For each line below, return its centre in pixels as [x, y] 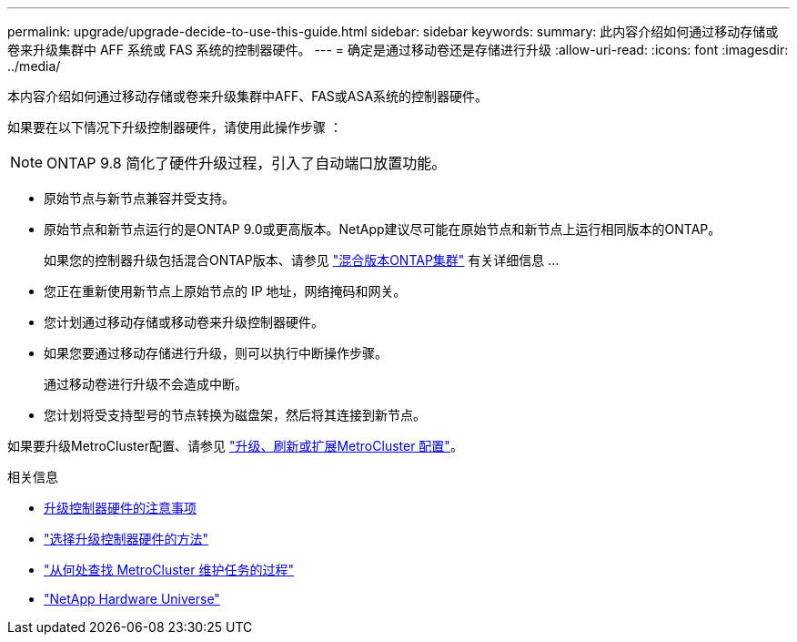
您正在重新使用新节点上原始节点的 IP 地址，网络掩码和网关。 [225, 291]
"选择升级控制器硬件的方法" [126, 539]
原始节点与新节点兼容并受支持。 [139, 198]
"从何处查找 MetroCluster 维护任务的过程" [169, 570]
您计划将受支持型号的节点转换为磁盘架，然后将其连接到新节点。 [235, 415]
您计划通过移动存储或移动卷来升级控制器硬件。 [184, 322]
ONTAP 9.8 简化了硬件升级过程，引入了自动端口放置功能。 [247, 163]
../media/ [34, 66]
